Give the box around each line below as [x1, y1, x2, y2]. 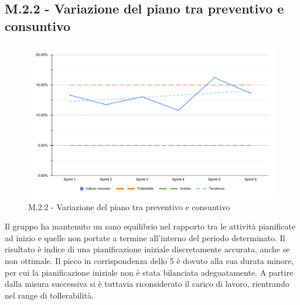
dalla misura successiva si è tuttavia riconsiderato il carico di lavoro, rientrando [5, 277, 289, 290]
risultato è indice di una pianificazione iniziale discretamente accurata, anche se [5, 243, 290, 255]
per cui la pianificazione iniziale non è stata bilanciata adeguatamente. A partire [5, 266, 294, 278]
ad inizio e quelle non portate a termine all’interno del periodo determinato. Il [5, 231, 285, 244]
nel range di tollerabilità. [5, 289, 94, 301]
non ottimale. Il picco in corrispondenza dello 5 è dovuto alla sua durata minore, [5, 255, 294, 267]
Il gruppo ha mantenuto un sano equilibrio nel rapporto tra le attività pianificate [5, 220, 296, 232]
